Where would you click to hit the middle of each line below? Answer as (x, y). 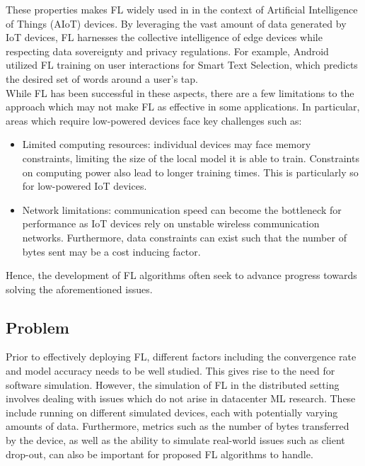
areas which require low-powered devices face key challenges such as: (154, 120)
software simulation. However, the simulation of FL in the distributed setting (173, 384)
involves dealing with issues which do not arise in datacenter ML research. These (181, 398)
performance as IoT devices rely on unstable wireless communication (171, 223)
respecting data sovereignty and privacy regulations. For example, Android (167, 51)
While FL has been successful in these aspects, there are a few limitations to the (180, 92)
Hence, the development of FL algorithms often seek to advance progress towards (181, 275)
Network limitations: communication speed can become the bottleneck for (182, 209)
